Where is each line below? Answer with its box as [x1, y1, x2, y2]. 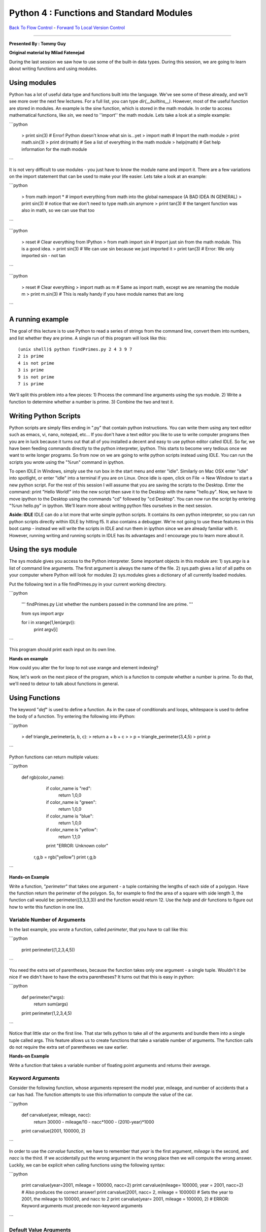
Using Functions [9, 693, 61, 702]
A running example [9, 315, 69, 324]
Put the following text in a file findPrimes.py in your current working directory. [9, 581, 167, 587]
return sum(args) [33, 1001, 68, 1007]
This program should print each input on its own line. [9, 647, 116, 652]
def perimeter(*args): [21, 994, 65, 1000]
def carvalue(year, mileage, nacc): [21, 1112, 91, 1118]
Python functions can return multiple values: [9, 754, 100, 760]
